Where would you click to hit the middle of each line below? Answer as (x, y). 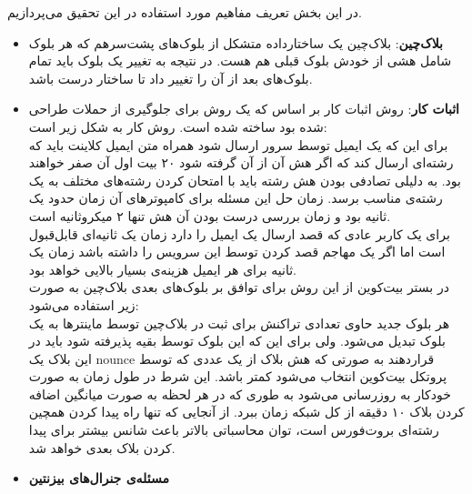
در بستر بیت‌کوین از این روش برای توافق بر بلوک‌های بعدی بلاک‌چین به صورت (239, 287)
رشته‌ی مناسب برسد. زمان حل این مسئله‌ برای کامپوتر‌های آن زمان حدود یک (236, 198)
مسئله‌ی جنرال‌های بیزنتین (99, 478)
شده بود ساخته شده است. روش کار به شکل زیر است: (178, 126)
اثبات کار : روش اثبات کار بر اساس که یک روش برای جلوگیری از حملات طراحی (244, 109)
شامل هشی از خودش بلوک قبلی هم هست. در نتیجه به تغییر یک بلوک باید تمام (240, 60)
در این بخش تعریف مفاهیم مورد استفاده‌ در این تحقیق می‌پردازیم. (185, 12)
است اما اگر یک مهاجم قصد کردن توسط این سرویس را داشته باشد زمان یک (237, 252)
